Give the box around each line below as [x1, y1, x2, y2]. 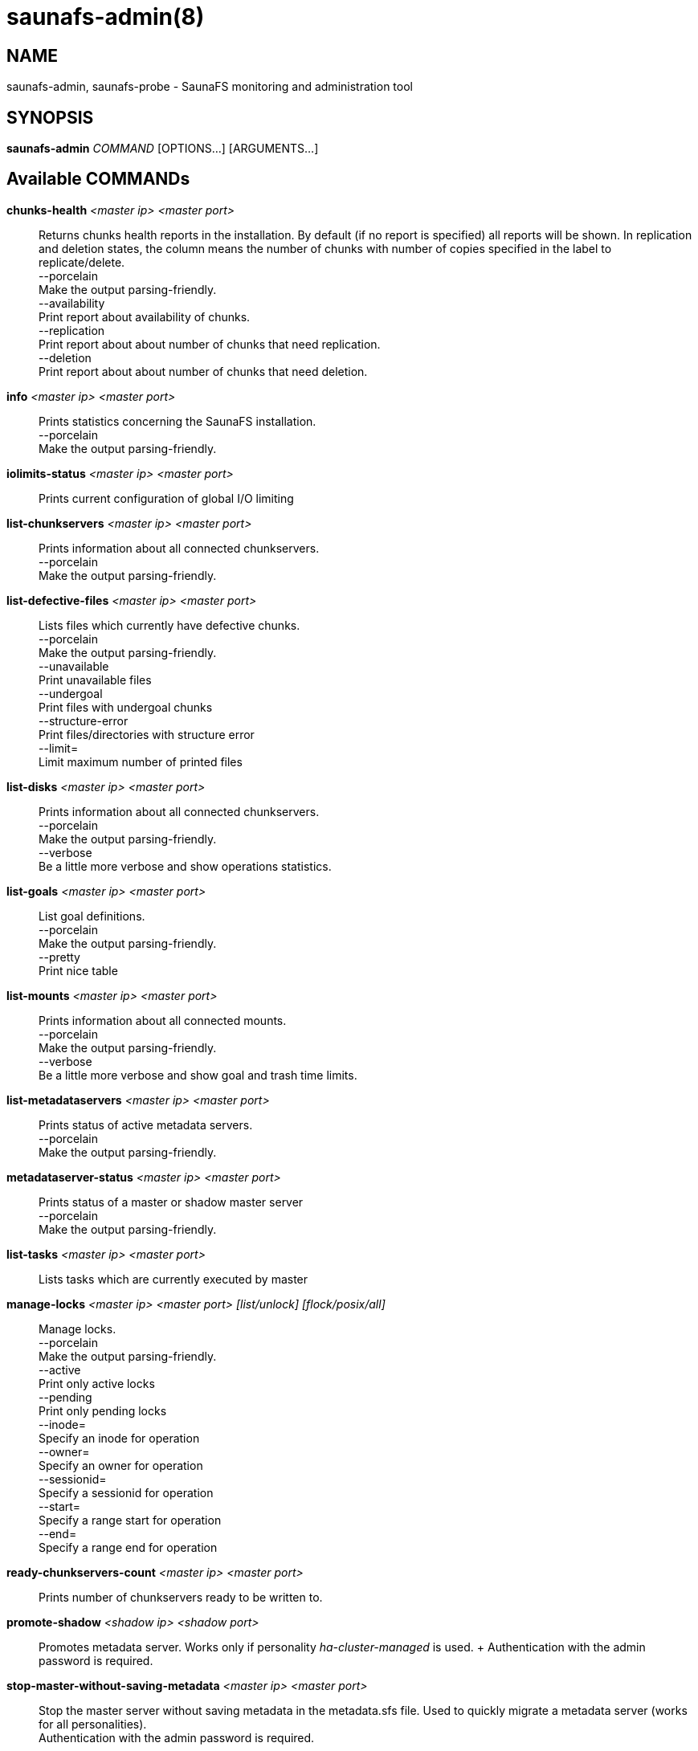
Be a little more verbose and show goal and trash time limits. [39, 1067, 357, 1082]
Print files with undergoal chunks [39, 700, 213, 714]
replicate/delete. [39, 255, 125, 269]
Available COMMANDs [6, 169, 190, 190]
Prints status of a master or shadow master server [39, 1194, 304, 1209]
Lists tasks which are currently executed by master [39, 1271, 308, 1286]
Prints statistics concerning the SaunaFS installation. [39, 414, 316, 428]
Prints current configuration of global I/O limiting [39, 491, 294, 505]
